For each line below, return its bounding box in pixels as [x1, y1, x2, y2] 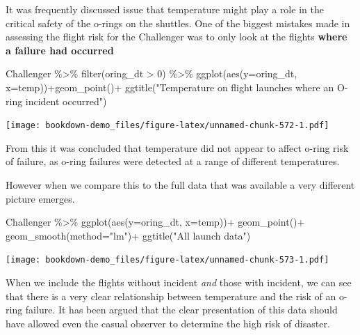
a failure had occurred [6, 42, 114, 57]
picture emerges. [6, 191, 75, 205]
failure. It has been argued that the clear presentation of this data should [25, 302, 338, 317]
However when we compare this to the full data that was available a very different [6, 178, 355, 192]
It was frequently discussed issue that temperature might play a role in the [6, 2, 324, 16]
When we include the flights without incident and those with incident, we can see [6, 275, 352, 290]
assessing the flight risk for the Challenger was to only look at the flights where [6, 29, 347, 44]
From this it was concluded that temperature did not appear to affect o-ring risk [6, 140, 349, 155]
